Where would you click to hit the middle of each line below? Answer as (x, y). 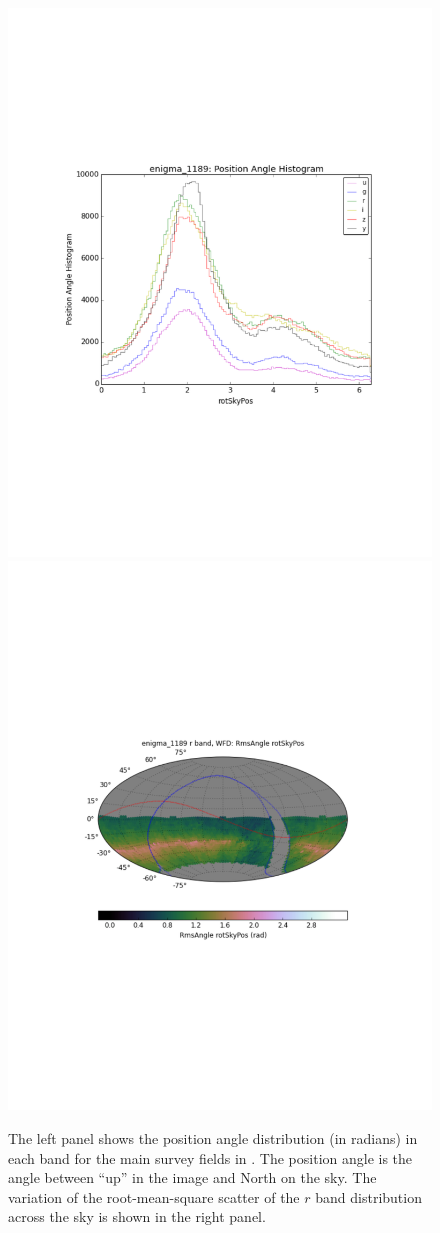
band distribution (368, 1196)
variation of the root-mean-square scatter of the (154, 1196)
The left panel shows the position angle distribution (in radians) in (213, 1137)
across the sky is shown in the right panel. (137, 1216)
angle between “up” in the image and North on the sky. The (192, 1177)
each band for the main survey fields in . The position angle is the (210, 1157)
